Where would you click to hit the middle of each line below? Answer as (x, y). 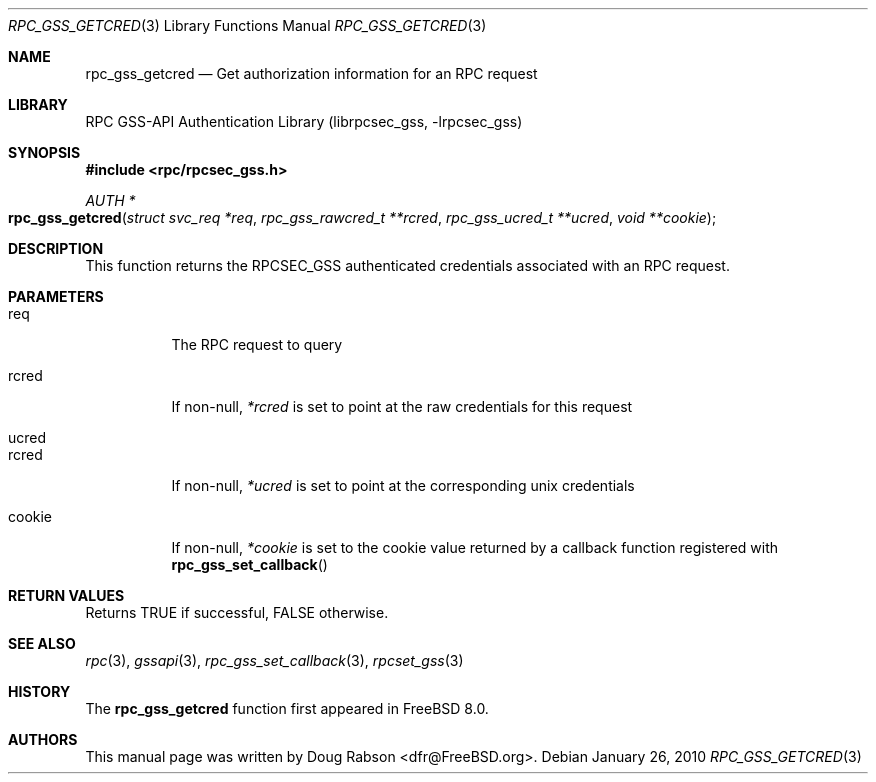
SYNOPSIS (44, 152)
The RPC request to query (257, 344)
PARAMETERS (56, 296)
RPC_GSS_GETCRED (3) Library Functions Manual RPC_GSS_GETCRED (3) (247, 25)
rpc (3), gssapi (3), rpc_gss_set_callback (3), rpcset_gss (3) (274, 660)
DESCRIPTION (56, 248)
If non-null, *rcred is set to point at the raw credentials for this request (402, 406)
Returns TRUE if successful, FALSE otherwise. (237, 612)
